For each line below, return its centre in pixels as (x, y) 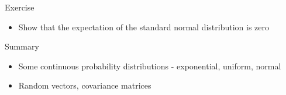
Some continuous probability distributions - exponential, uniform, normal (150, 66)
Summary (22, 46)
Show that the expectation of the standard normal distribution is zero (144, 27)
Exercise (20, 7)
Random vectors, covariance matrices (85, 85)
